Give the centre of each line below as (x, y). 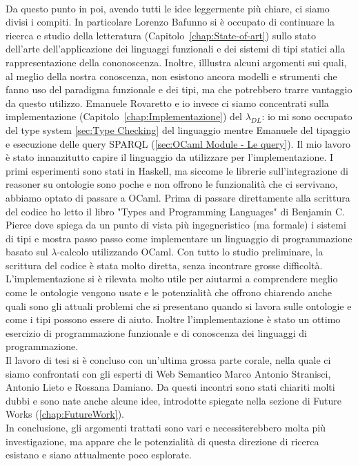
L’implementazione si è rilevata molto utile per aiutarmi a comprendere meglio (172, 279)
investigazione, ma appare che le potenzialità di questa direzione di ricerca (162, 441)
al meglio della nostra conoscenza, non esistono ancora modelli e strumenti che (171, 76)
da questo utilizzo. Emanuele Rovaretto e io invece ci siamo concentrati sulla (167, 103)
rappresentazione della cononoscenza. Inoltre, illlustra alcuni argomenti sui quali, (176, 62)
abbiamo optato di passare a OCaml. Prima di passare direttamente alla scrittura (178, 197)
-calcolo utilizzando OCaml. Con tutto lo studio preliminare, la (190, 252)
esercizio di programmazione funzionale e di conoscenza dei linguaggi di (156, 332)
